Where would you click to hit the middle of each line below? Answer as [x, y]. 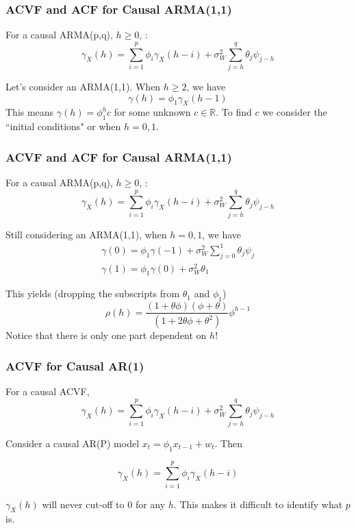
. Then [228, 443]
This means [30, 112]
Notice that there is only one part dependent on [106, 335]
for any [150, 504]
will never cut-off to [83, 504]
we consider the [295, 112]
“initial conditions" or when [63, 126]
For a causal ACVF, [48, 391]
